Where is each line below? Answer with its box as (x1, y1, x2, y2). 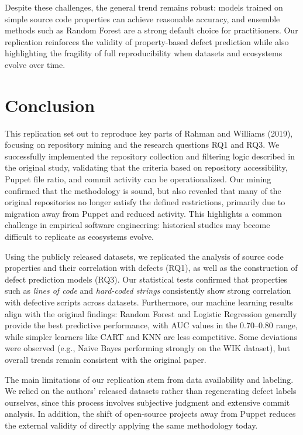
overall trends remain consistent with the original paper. (5, 353, 206, 365)
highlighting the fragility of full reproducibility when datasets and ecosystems (5, 47, 283, 59)
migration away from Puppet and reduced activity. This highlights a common (5, 207, 282, 219)
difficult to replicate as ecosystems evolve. (5, 230, 154, 243)
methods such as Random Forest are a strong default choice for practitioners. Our (5, 24, 298, 36)
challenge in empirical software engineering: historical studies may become (5, 219, 270, 231)
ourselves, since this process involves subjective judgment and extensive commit (5, 396, 290, 408)
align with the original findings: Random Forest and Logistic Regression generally (5, 307, 297, 320)
